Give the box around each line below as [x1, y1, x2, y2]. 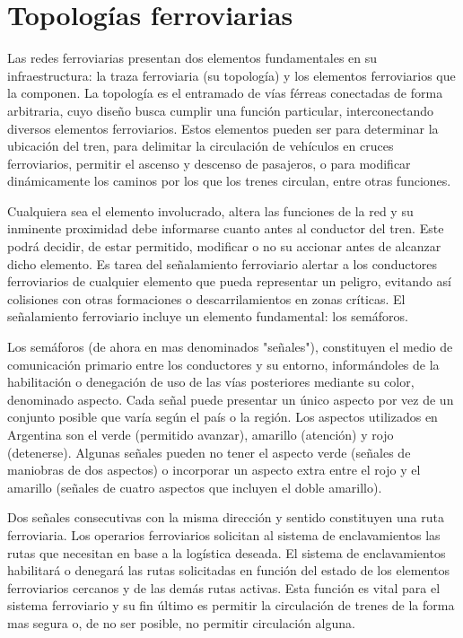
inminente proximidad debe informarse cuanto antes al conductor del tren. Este [7, 219, 444, 238]
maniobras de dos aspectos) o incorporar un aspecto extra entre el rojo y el [7, 460, 421, 479]
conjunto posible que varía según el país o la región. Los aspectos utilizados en [7, 407, 438, 426]
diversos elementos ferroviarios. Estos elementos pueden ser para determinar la [7, 118, 439, 137]
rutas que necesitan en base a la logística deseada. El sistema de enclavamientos [7, 543, 446, 562]
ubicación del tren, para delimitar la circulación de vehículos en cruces [7, 136, 394, 155]
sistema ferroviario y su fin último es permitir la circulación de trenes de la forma [7, 596, 455, 615]
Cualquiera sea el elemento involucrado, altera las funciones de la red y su [7, 201, 414, 220]
